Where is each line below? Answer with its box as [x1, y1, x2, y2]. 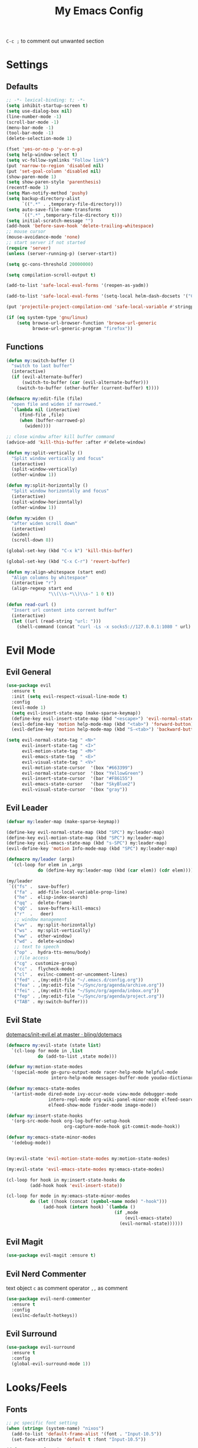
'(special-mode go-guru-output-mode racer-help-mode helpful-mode [11, 1069, 178, 1075]
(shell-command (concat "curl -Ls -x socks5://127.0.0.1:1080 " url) [16, 624, 192, 630]
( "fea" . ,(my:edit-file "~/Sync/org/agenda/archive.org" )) [14, 982, 165, 989]
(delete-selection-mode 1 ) [6, 136, 72, 142]
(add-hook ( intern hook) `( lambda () [43, 1204, 136, 1210]
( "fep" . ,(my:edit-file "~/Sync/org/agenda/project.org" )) [14, 993, 165, 999]
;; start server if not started [6, 240, 85, 246]
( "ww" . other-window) [14, 933, 72, 939]
